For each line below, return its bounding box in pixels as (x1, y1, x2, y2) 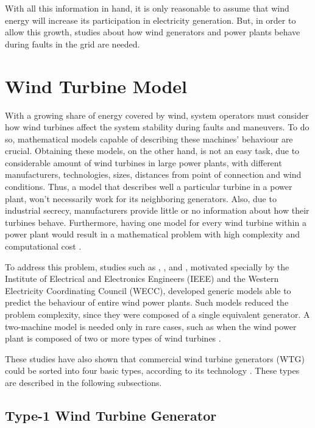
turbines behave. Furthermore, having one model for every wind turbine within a (5, 216, 306, 228)
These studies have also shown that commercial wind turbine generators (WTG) (5, 352, 305, 365)
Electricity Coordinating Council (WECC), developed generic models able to (5, 284, 291, 296)
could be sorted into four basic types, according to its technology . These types (5, 364, 300, 377)
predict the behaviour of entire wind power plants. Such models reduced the (5, 296, 289, 309)
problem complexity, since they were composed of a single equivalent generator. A (5, 308, 310, 320)
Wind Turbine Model (5, 73, 187, 98)
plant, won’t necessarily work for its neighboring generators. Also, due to (5, 192, 277, 205)
